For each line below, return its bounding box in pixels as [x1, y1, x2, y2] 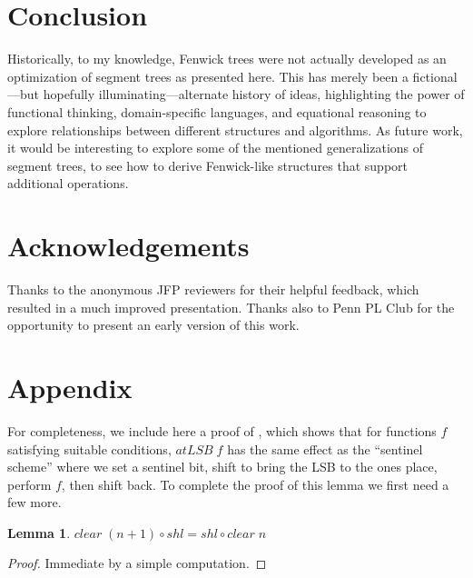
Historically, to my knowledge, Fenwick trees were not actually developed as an [7, 49, 447, 68]
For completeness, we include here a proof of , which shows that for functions [7, 421, 437, 440]
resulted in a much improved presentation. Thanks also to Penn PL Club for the [7, 297, 455, 316]
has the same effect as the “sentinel [227, 439, 423, 458]
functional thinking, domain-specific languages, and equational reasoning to [7, 102, 427, 121]
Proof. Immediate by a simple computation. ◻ [7, 553, 267, 573]
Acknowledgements [7, 227, 250, 264]
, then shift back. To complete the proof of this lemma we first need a [61, 474, 449, 493]
